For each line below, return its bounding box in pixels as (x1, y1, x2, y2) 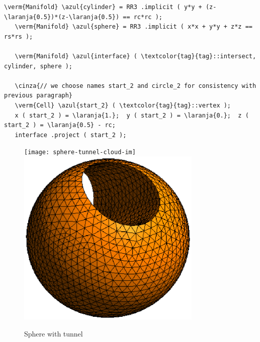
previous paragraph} (4, 92, 73, 99)
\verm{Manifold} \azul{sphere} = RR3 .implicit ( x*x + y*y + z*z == (15, 23, 252, 31)
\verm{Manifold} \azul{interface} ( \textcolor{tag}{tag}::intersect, (15, 52, 256, 60)
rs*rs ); (4, 33, 33, 40)
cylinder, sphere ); (4, 62, 73, 70)
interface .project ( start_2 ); (15, 131, 127, 139)
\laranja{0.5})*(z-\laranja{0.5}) (4, 13, 120, 21)
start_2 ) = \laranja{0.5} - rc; (4, 122, 116, 129)
